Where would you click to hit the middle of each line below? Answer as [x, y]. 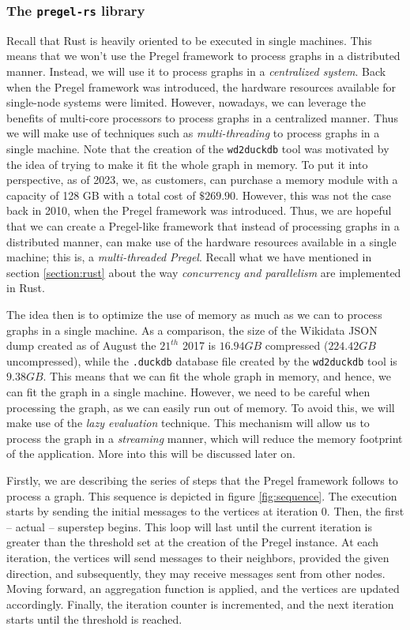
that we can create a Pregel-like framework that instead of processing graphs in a [203, 225]
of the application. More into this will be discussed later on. [151, 454]
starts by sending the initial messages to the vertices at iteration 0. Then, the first [205, 511]
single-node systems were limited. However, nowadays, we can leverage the [186, 102]
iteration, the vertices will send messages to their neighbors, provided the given [198, 557]
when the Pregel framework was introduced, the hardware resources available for [201, 86]
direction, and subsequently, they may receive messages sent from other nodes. [196, 573]
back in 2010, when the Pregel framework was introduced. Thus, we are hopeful [199, 210]
